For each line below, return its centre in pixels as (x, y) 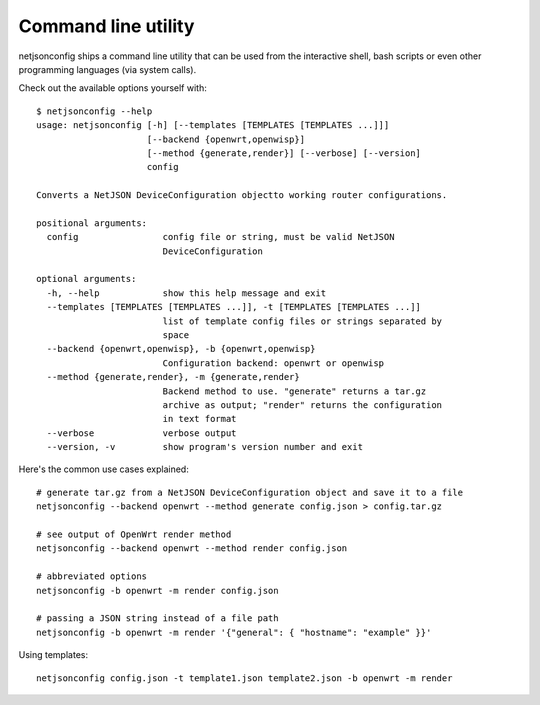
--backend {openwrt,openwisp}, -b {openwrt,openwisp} (181, 349)
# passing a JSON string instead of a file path (157, 618)
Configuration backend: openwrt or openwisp (273, 363)
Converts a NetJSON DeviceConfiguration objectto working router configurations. (242, 195)
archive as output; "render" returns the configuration (302, 404)
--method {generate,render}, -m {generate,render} (173, 377)
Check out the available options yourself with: (112, 88)
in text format (199, 419)
